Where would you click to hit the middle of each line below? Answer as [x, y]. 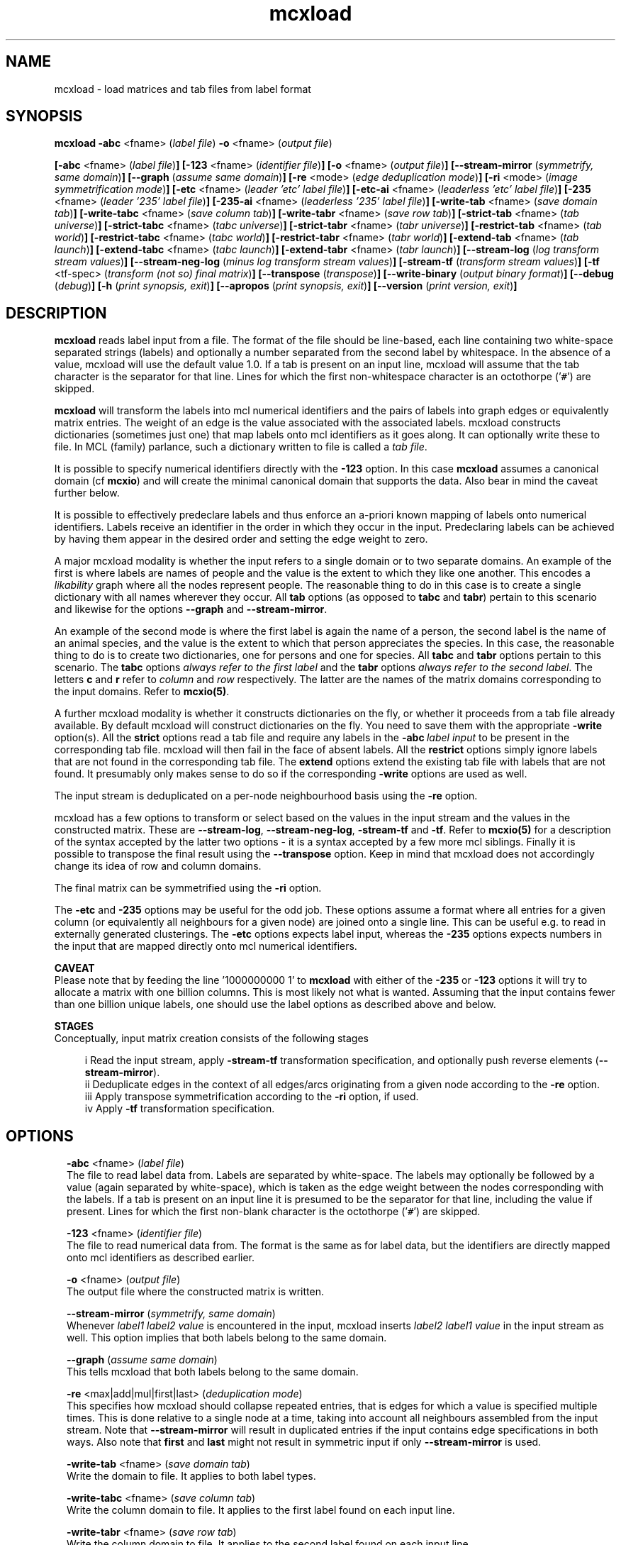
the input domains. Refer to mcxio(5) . [142, 692]
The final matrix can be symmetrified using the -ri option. [188, 888]
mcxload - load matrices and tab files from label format [183, 89]
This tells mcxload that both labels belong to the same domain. [213, 1372]
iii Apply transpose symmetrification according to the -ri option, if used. [252, 1097]
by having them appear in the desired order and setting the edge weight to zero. [241, 539]
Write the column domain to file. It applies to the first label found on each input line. [261, 1510]
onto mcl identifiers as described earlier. [161, 1258]
